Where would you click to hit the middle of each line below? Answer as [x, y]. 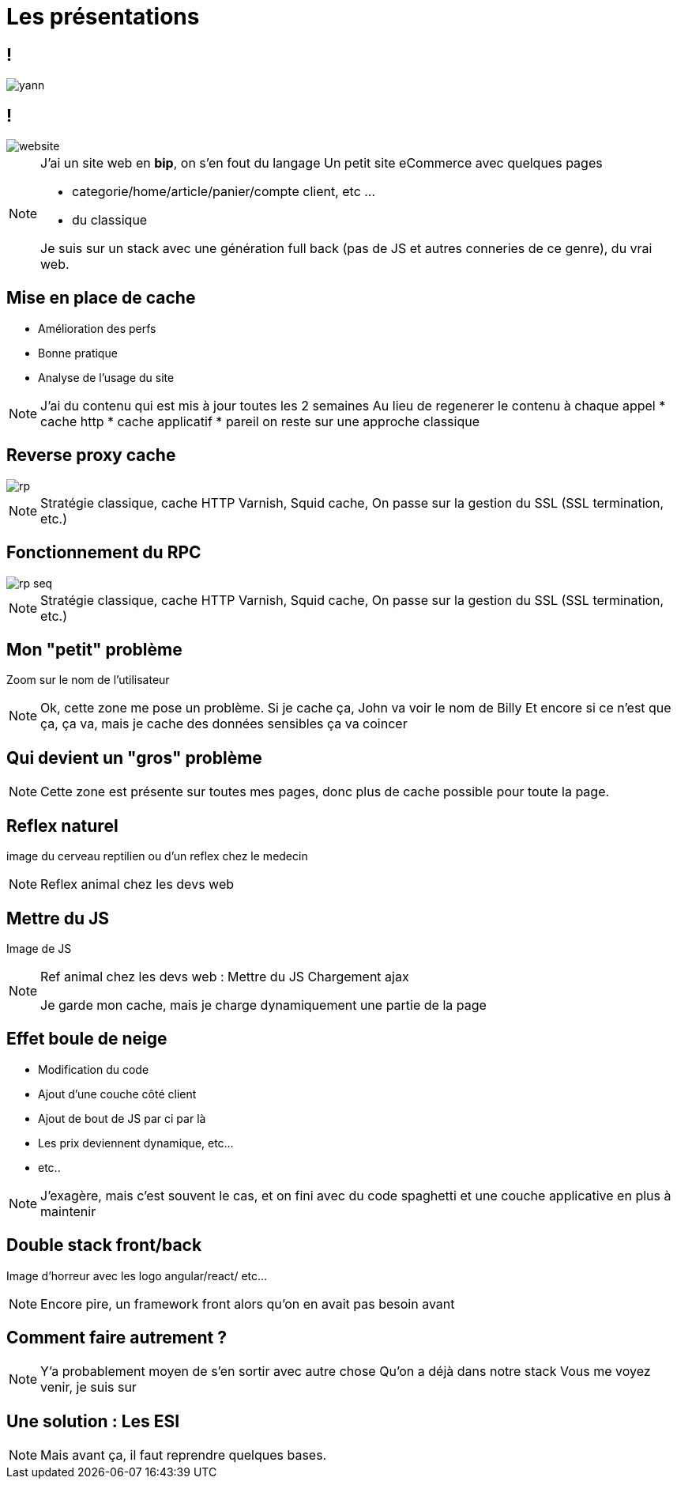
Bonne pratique [78, 353]
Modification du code [94, 1069]
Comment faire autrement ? [117, 1338]
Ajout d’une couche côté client [117, 1094]
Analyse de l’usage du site [106, 377]
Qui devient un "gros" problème [134, 758]
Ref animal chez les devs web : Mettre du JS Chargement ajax [225, 976]
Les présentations [103, 17]
